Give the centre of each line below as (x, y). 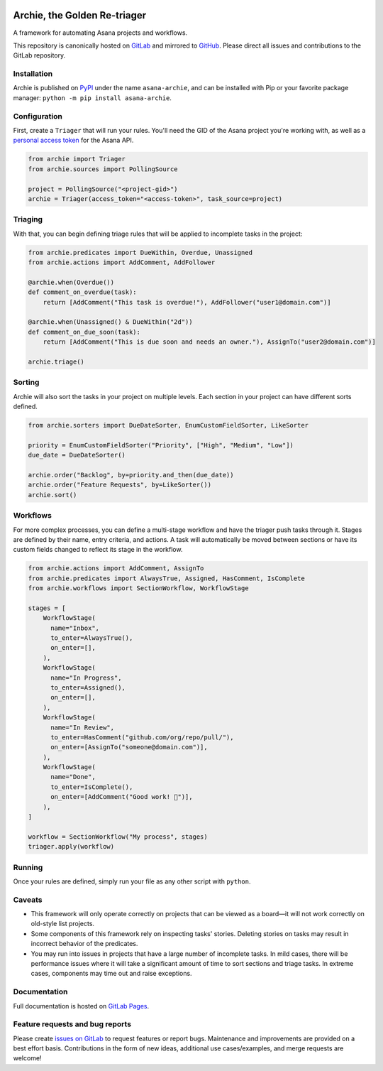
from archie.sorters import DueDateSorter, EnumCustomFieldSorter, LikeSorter (168, 425)
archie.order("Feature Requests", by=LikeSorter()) (120, 485)
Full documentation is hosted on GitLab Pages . (81, 1006)
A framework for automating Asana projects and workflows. (100, 33)
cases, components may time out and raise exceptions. (111, 974)
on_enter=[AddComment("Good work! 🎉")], (122, 797)
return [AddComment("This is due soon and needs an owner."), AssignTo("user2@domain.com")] (209, 342)
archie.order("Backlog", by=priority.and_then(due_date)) (131, 475)
